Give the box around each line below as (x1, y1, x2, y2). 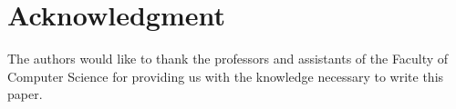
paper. (7, 84, 43, 104)
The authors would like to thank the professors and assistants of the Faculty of (7, 49, 449, 68)
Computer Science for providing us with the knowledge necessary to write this (7, 66, 444, 85)
